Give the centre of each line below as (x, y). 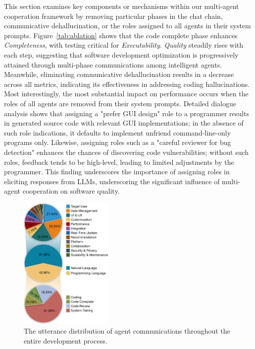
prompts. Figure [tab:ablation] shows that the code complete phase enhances (121, 35)
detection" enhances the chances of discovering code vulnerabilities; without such (127, 152)
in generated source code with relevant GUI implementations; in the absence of (124, 123)
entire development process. (66, 340)
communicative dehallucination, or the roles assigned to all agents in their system (127, 26)
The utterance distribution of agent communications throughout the (127, 331)
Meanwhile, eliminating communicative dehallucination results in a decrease (119, 74)
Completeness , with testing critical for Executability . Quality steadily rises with (124, 45)
